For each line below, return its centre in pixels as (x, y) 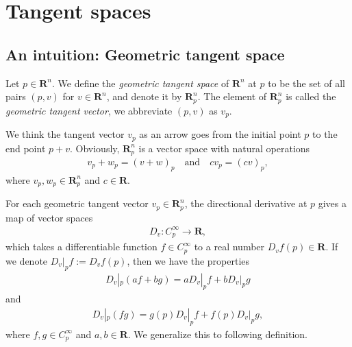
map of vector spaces (49, 217)
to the (325, 134)
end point (26, 148)
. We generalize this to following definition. (217, 334)
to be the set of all (307, 83)
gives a (332, 203)
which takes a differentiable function (81, 247)
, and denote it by (144, 96)
